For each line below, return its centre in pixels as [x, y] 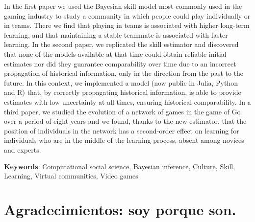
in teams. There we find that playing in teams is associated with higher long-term [127, 25]
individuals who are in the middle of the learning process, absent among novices [124, 140]
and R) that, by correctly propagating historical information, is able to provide [123, 92]
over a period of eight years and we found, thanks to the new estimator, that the [125, 121]
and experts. [23, 149]
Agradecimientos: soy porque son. [120, 209]
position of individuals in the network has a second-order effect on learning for [122, 130]
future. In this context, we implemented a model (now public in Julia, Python [121, 82]
